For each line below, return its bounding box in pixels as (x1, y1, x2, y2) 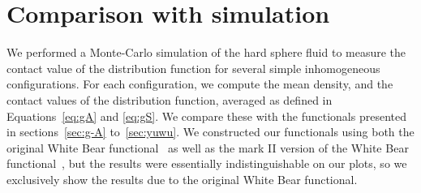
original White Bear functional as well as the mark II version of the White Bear (6, 139, 409, 156)
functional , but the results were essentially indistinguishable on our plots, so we (6, 155, 407, 172)
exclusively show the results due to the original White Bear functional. (6, 170, 358, 187)
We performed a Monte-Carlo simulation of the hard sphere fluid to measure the (6, 44, 406, 61)
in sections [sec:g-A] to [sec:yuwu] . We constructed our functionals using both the (6, 123, 415, 140)
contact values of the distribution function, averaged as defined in (6, 91, 333, 108)
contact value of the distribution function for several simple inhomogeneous (6, 59, 380, 76)
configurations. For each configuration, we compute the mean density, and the (6, 75, 393, 92)
